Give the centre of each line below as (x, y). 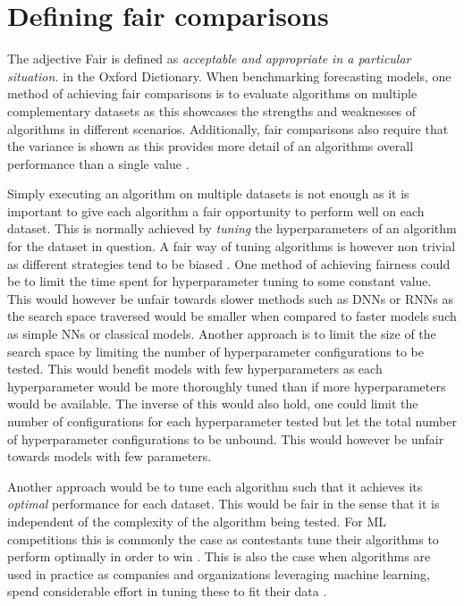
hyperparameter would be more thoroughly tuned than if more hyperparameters (227, 386)
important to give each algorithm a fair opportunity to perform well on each (216, 210)
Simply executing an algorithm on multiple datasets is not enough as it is (208, 194)
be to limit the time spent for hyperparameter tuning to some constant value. (219, 281)
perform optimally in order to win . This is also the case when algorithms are (219, 556)
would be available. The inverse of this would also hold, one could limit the (213, 404)
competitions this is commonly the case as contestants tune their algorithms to (223, 539)
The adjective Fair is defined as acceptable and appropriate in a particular (209, 59)
